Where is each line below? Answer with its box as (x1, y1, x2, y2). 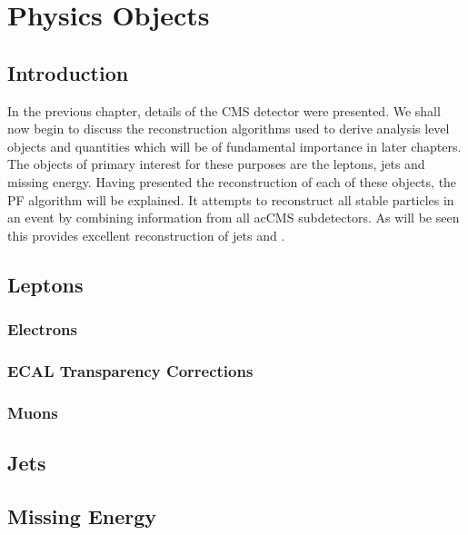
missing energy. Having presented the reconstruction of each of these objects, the (7, 172, 457, 191)
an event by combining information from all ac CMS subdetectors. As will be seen (7, 208, 460, 227)
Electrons (7, 318, 77, 341)
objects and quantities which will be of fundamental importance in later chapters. (7, 136, 462, 155)
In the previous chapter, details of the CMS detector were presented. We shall (7, 101, 441, 120)
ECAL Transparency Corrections (7, 359, 254, 381)
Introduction (7, 58, 129, 86)
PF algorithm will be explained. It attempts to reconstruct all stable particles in (7, 190, 454, 209)
